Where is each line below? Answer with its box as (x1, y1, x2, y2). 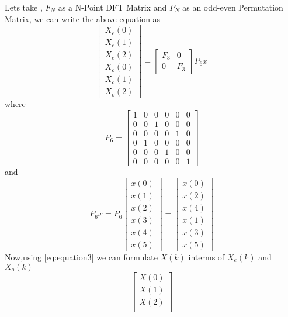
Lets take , (5, 1, 43, 13)
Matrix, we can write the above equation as (5, 12, 161, 25)
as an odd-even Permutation (182, 1, 283, 13)
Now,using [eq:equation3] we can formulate (5, 250, 158, 263)
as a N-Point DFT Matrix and (58, 1, 167, 13)
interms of (188, 250, 225, 263)
